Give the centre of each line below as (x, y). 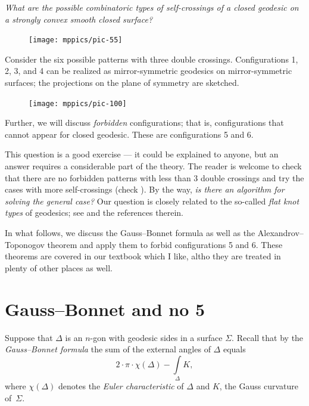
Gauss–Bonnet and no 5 (105, 309)
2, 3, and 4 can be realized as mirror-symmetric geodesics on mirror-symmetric (149, 71)
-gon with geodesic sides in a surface (156, 337)
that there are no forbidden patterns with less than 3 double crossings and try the (154, 177)
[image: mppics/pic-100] (78, 103)
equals (234, 349)
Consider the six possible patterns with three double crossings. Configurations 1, (152, 59)
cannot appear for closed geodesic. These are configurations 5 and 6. (129, 134)
